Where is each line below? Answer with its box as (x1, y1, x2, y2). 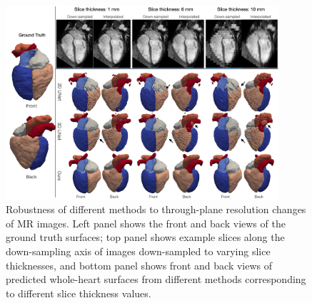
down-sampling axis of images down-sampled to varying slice (6, 244, 271, 259)
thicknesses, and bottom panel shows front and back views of (6, 257, 273, 272)
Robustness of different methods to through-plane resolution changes (6, 202, 306, 217)
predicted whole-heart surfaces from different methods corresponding (6, 272, 306, 287)
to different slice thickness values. (6, 285, 151, 300)
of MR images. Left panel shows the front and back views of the (6, 215, 286, 230)
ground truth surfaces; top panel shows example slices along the (6, 230, 285, 245)
